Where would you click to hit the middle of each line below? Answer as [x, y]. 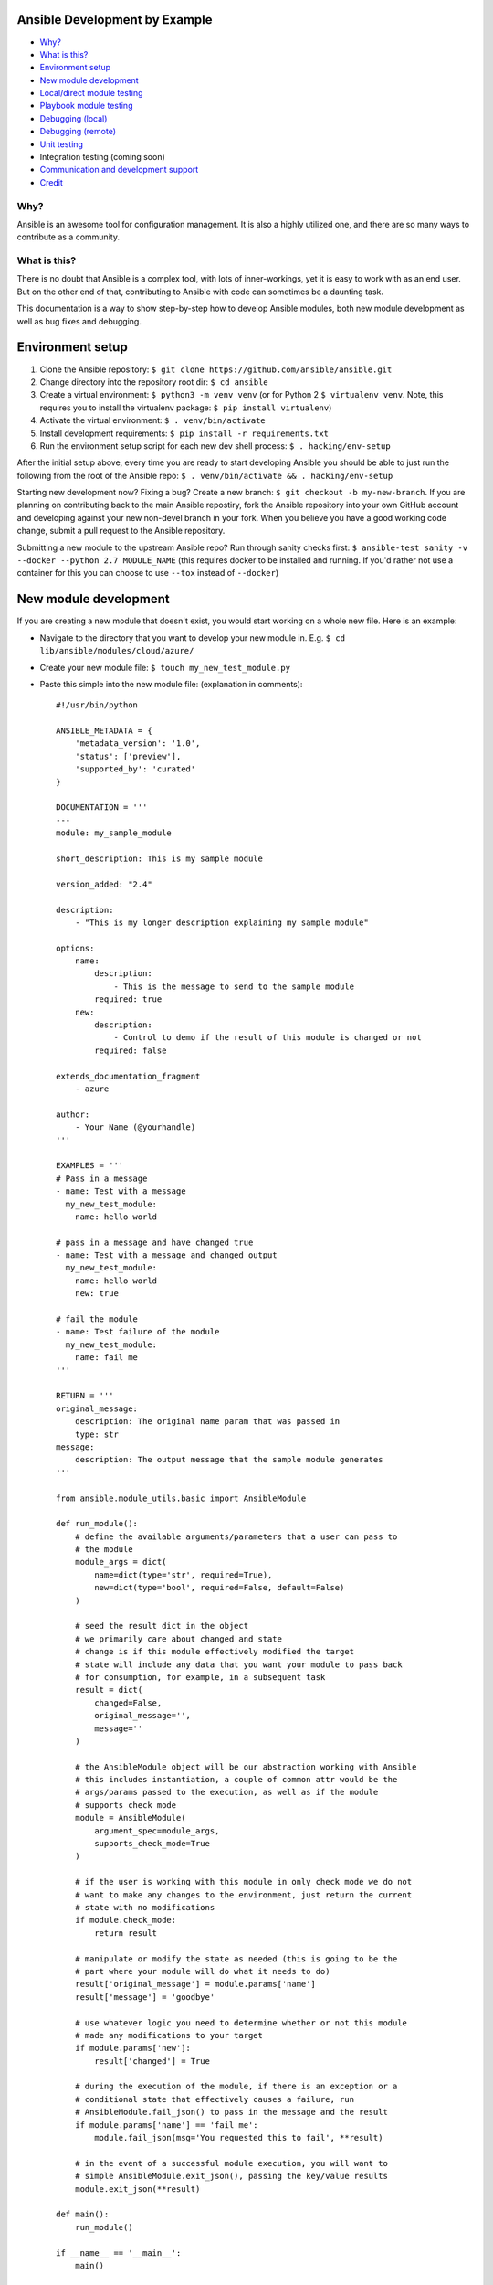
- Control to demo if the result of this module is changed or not [267, 1038]
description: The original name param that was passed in [207, 1422]
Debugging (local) [73, 118]
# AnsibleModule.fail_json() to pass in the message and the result [231, 2112]
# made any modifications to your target [169, 2035]
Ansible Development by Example [115, 20]
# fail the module [97, 1319]
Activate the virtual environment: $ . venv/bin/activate [153, 420]
